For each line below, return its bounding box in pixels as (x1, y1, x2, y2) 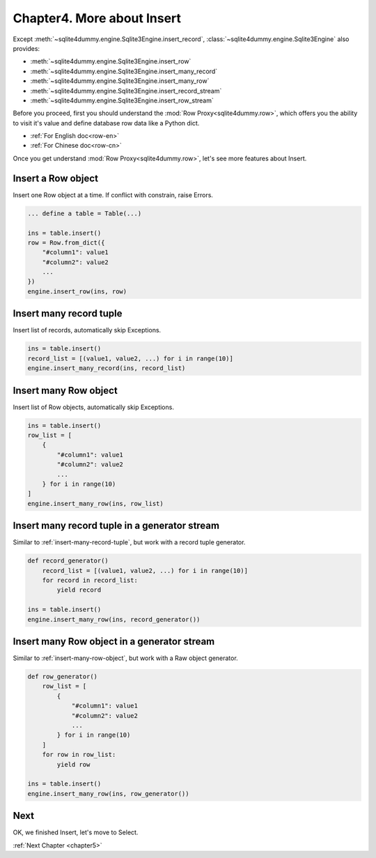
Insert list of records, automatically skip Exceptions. (13, 326, 162, 335)
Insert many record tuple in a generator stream (13, 520, 219, 532)
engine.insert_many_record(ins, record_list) (27, 365, 186, 372)
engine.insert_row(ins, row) (27, 287, 127, 296)
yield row (56, 760, 91, 768)
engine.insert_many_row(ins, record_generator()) (27, 615, 201, 623)
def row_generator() (27, 673, 97, 681)
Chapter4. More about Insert (13, 10, 181, 26)
